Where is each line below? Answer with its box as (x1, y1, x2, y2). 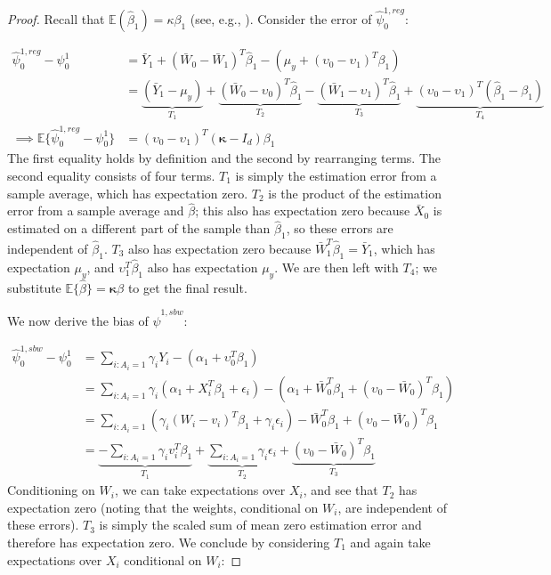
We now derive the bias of (7, 312, 149, 330)
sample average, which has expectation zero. (7, 183, 248, 202)
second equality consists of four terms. (7, 166, 215, 184)
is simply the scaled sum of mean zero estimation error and (99, 515, 422, 534)
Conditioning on (7, 481, 95, 499)
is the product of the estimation (268, 183, 442, 202)
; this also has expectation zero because (195, 201, 410, 220)
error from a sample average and (7, 201, 184, 220)
